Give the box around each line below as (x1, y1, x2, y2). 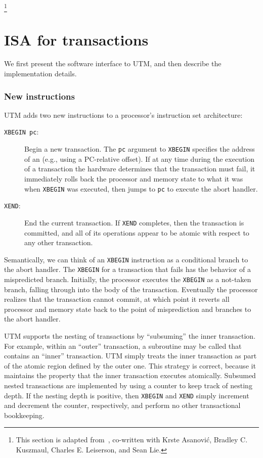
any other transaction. (24, 237, 93, 248)
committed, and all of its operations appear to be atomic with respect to (24, 227, 249, 238)
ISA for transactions (4, 29, 149, 50)
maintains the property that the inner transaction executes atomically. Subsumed (4, 370, 256, 381)
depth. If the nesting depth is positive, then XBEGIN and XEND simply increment (4, 390, 249, 400)
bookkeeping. (4, 409, 45, 420)
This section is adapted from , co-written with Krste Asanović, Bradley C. (16, 434, 248, 445)
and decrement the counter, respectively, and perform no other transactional (4, 400, 241, 410)
